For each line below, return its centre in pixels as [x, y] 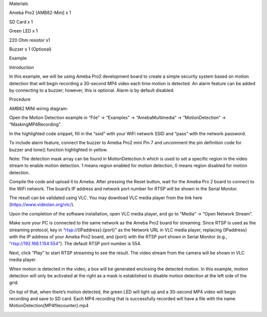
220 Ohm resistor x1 [30, 40]
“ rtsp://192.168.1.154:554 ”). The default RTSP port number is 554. [75, 244]
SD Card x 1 [21, 22]
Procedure [20, 100]
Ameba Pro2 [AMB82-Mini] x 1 [40, 13]
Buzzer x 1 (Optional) [30, 49]
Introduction [22, 67]
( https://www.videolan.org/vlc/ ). [42, 205]
